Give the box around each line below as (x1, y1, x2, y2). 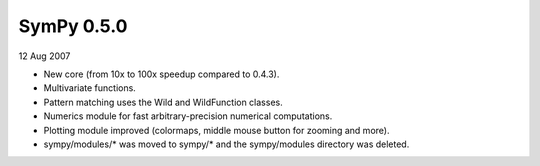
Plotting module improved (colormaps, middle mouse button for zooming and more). (43, 124, 390, 136)
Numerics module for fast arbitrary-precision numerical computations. (43, 110, 333, 122)
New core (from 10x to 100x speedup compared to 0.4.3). (43, 68, 280, 80)
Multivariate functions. (43, 82, 137, 94)
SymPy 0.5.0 (18, 15, 128, 37)
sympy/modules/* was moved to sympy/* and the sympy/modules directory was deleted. (43, 138, 410, 150)
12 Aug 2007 (18, 50, 71, 62)
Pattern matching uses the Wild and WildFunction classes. (43, 96, 284, 108)
